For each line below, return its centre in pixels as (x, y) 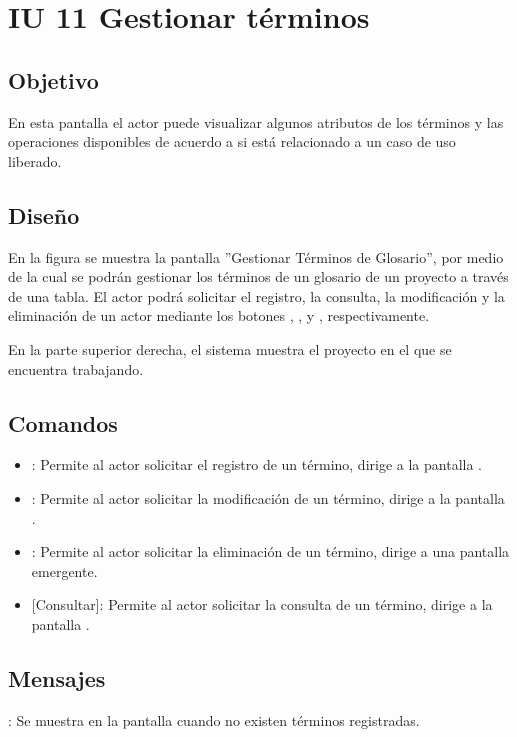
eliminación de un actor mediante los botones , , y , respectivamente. (219, 315)
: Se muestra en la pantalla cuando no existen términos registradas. (214, 719)
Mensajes (57, 677)
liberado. (35, 160)
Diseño (44, 214)
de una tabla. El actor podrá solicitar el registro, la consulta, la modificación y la (256, 295)
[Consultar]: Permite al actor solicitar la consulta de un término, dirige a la (262, 604)
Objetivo (53, 79)
